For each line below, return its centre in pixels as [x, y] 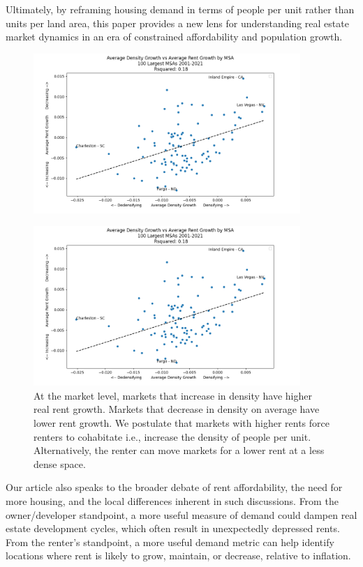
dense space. [60, 463]
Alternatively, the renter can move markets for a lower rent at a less [179, 450]
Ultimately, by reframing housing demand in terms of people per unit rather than [180, 9]
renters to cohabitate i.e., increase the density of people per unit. [172, 436]
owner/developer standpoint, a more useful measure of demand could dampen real [181, 514]
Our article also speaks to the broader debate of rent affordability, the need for [174, 487]
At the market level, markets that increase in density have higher [173, 395]
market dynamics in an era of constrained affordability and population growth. [174, 37]
